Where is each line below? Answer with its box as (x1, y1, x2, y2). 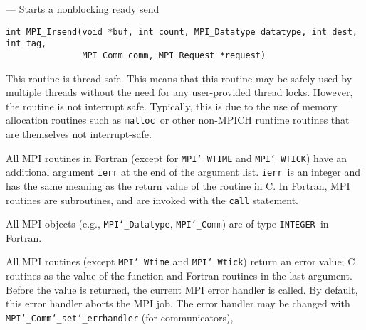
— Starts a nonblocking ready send (6, 1, 160, 16)
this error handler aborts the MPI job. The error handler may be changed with (6, 296, 350, 311)
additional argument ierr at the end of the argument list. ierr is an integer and (6, 164, 360, 179)
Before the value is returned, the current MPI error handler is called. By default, (6, 282, 358, 297)
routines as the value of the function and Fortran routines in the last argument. (6, 268, 352, 283)
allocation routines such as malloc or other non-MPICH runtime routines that (6, 112, 350, 127)
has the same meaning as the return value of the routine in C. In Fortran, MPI (6, 178, 350, 193)
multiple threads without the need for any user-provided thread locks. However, (6, 85, 353, 100)
